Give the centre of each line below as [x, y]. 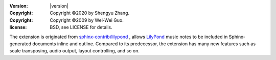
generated [20, 44]
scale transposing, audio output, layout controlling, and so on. [75, 51]
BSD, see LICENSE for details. [81, 27]
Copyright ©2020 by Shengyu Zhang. [90, 13]
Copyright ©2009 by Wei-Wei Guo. [87, 20]
